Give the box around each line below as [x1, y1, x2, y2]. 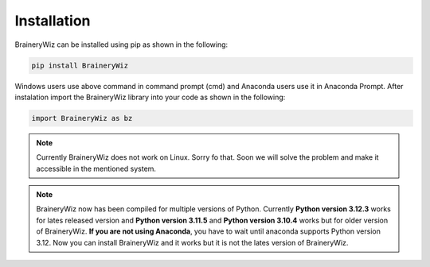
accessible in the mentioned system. [36, 164, 157, 173]
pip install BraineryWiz [31, 60, 129, 70]
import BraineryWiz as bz [31, 114, 133, 122]
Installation [14, 12, 91, 29]
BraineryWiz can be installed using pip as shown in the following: [14, 40, 229, 49]
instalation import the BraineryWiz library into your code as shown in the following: [14, 92, 286, 102]
